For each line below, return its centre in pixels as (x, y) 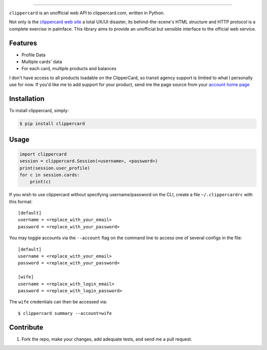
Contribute (26, 327)
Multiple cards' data (42, 62)
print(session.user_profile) (55, 168)
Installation (27, 99)
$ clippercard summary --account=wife (65, 313)
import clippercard (43, 154)
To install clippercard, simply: (39, 111)
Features (23, 43)
